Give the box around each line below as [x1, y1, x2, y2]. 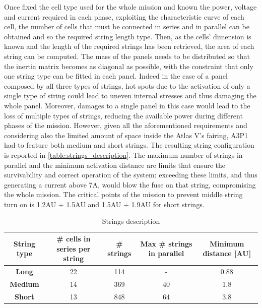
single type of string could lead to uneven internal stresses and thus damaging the [4, 90, 256, 101]
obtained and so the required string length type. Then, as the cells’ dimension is [4, 31, 251, 41]
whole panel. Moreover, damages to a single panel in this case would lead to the [4, 100, 250, 110]
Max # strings [140, 238, 192, 249]
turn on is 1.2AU [4, 199, 56, 209]
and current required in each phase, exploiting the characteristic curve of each [4, 11, 244, 22]
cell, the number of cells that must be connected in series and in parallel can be [4, 21, 249, 32]
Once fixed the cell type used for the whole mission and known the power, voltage [4, 2, 257, 12]
